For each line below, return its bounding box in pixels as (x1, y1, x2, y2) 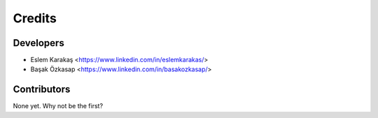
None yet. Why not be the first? (13, 102, 104, 110)
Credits (13, 10, 57, 26)
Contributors (13, 84, 71, 96)
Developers (13, 37, 64, 49)
